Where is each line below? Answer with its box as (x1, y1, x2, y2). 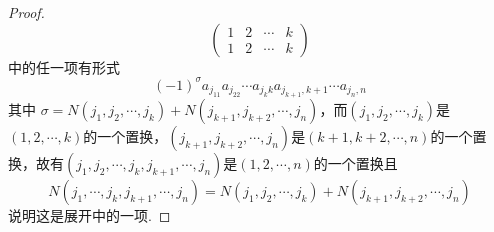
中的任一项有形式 (8, 56, 120, 77)
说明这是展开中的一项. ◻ (8, 205, 171, 226)
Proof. (8, 2, 45, 22)
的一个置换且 (313, 153, 398, 174)
